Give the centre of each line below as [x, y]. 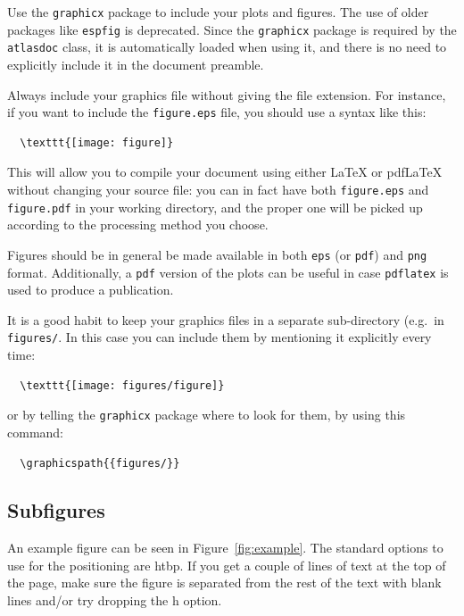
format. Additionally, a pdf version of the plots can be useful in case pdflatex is [228, 272]
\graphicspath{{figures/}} [100, 463]
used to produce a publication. [91, 290]
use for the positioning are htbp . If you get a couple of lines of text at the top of [227, 565]
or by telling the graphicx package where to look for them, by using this [207, 415]
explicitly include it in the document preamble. [136, 64]
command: [35, 432]
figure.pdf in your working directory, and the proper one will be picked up [215, 207]
